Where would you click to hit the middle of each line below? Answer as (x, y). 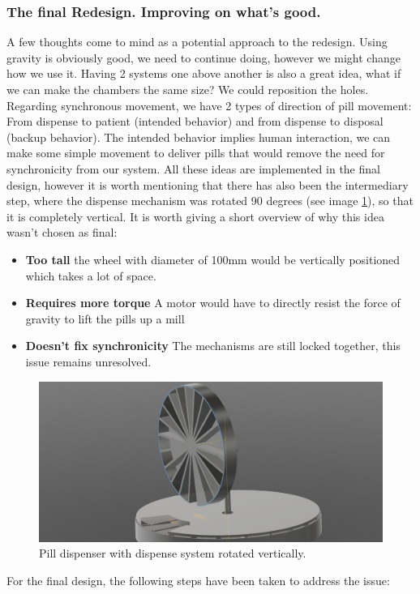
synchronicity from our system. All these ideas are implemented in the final (193, 168)
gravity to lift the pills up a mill (105, 318)
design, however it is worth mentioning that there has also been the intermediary (208, 184)
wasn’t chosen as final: (62, 232)
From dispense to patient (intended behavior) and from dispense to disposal (195, 121)
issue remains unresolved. (88, 361)
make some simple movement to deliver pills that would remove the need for (196, 153)
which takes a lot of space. (91, 275)
